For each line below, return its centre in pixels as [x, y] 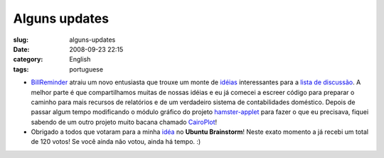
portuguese [86, 69]
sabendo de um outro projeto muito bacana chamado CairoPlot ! [124, 122]
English [80, 60]
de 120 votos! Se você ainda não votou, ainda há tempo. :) [116, 142]
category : [28, 60]
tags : [21, 69]
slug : [21, 40]
